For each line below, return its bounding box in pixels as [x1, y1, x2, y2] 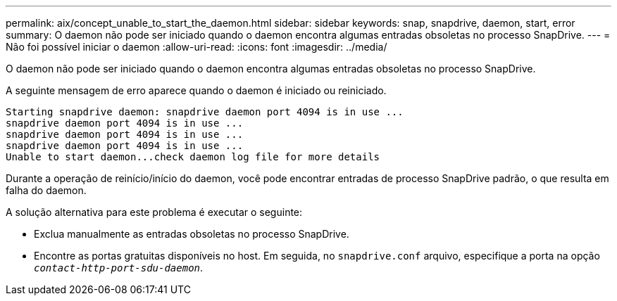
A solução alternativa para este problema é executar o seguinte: [6, 206, 303, 218]
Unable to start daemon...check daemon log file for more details [6, 151, 380, 162]
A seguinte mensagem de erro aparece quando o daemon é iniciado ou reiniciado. [6, 84, 387, 96]
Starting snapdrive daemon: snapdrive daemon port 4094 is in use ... [6, 106, 404, 117]
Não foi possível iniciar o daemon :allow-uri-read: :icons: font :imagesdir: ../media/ [6, 41, 387, 53]
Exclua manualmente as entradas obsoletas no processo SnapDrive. [34, 228, 349, 240]
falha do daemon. [6, 184, 87, 196]
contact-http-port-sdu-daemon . [34, 262, 204, 274]
